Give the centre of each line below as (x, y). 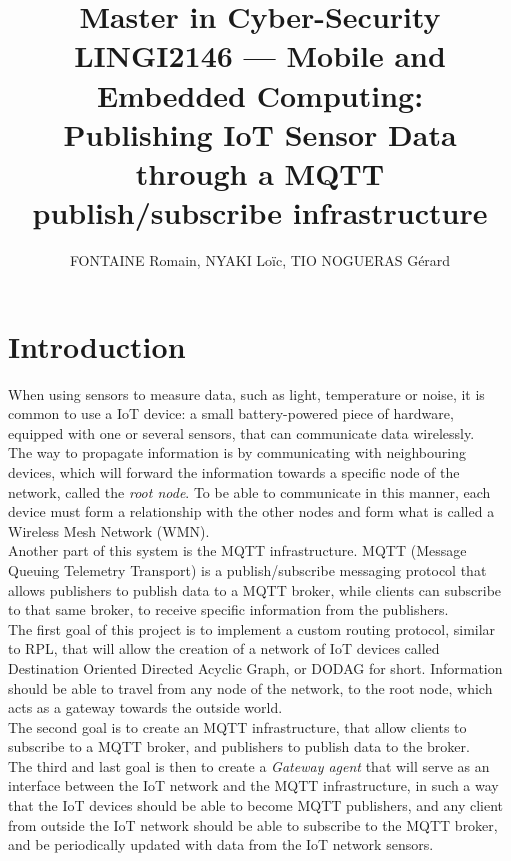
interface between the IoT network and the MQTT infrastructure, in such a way (253, 785)
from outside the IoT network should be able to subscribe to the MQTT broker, (253, 824)
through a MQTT (260, 172)
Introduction (97, 345)
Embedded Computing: (260, 94)
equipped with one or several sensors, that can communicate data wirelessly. (241, 432)
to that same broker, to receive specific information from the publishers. (228, 609)
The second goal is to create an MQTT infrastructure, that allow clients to (237, 726)
